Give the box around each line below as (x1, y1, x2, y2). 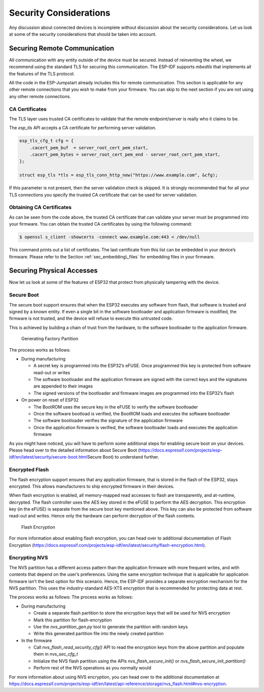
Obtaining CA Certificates (9, 204, 72, 211)
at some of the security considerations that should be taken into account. (9, 31, 156, 37)
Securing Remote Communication (9, 44, 114, 52)
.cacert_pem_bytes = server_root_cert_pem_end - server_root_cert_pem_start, (29, 152, 221, 157)
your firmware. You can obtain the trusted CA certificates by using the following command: (9, 221, 193, 227)
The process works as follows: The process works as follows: (9, 594, 133, 600)
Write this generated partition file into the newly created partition (33, 631, 164, 637)
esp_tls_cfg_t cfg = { (19, 138, 74, 144)
